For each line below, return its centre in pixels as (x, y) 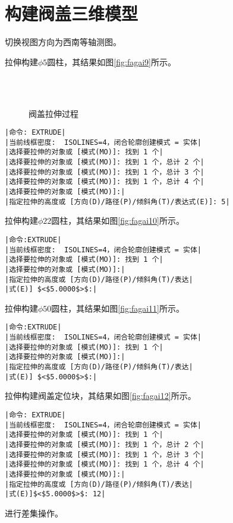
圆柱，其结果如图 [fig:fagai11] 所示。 (118, 308)
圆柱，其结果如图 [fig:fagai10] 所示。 (118, 221)
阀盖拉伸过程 (53, 113)
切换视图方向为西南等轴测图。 (63, 42)
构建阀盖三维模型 (72, 13)
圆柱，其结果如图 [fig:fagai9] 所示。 (111, 61)
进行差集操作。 (34, 513)
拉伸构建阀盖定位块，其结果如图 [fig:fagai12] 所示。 (100, 396)
